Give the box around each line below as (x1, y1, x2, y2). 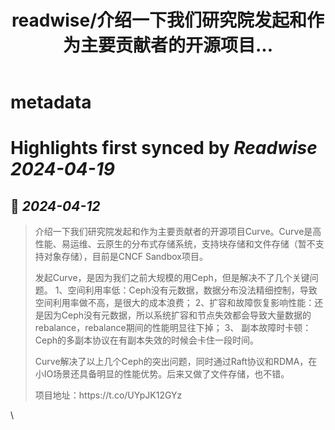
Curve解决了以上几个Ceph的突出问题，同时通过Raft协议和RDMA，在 (34, 356, 318, 368)
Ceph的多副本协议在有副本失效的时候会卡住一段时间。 (34, 334, 260, 346)
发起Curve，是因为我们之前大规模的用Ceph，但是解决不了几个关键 (34, 272, 310, 284)
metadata (10, 91, 92, 114)
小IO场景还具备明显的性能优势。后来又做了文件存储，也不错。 (34, 368, 290, 380)
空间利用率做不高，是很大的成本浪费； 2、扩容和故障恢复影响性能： (34, 297, 315, 309)
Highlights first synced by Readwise (10, 137, 318, 160)
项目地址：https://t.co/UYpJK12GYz (34, 389, 183, 401)
